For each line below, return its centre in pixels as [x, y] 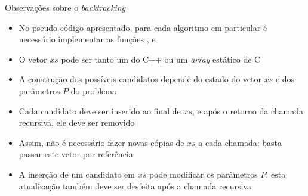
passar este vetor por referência [76, 154]
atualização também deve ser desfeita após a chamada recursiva [135, 186]
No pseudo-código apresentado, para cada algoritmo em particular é [143, 27]
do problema [93, 90]
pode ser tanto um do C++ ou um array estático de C [161, 59]
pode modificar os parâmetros [203, 174]
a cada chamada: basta [240, 142]
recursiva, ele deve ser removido [77, 122]
